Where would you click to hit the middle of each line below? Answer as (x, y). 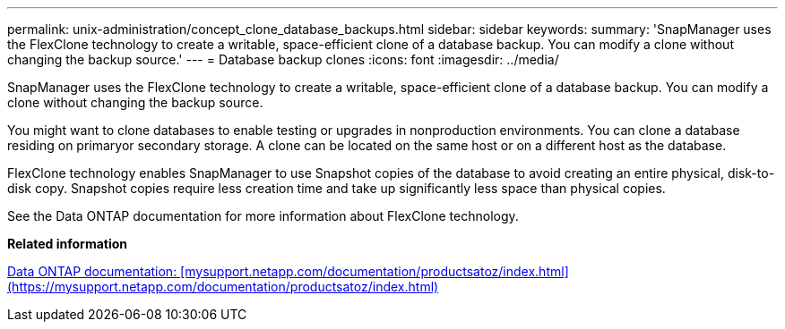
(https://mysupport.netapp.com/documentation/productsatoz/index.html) (223, 287)
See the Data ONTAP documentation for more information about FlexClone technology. (263, 216)
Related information (68, 244)
